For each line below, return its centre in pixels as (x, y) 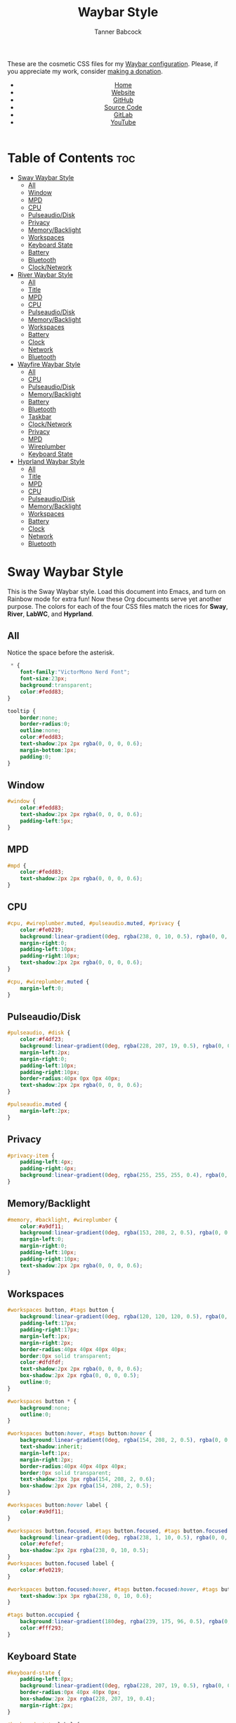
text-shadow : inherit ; (51, 1447)
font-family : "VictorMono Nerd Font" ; (75, 672)
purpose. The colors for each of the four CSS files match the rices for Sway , (118, 606)
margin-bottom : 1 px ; (48, 750)
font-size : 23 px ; (44, 679)
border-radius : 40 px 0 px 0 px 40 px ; (70, 1079)
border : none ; (39, 718)
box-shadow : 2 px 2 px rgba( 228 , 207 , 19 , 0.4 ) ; (88, 1699)
